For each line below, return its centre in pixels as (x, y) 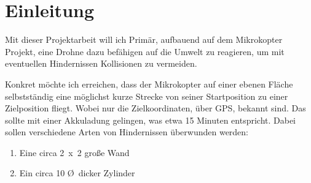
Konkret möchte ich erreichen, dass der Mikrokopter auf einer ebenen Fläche (149, 84)
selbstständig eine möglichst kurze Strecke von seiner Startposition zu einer (147, 96)
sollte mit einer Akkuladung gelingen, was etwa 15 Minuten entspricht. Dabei (151, 120)
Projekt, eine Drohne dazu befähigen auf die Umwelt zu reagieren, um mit (145, 51)
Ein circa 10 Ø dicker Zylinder (77, 173)
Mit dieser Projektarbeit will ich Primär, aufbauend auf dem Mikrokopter (144, 39)
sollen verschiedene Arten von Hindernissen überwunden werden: (127, 132)
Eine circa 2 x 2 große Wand (74, 152)
